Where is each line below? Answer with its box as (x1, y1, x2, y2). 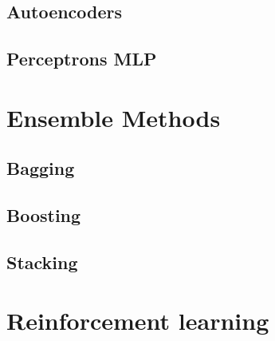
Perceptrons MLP (6, 46, 157, 71)
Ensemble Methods (6, 101, 221, 133)
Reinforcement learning (6, 304, 269, 337)
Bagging (6, 156, 75, 180)
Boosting (6, 203, 81, 228)
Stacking (6, 249, 78, 274)
